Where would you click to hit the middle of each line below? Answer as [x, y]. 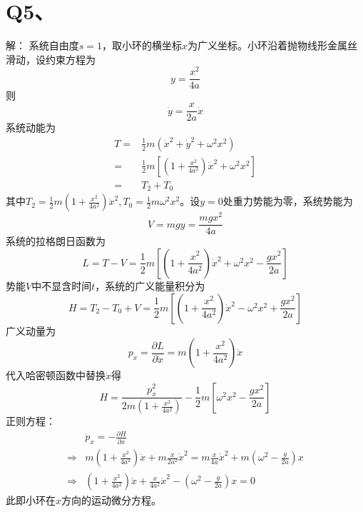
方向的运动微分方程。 [112, 500]
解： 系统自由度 [42, 45]
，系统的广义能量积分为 [150, 285]
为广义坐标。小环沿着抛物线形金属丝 [272, 45]
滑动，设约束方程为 [51, 59]
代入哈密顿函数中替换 [56, 375]
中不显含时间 [62, 285]
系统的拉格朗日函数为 [56, 241]
